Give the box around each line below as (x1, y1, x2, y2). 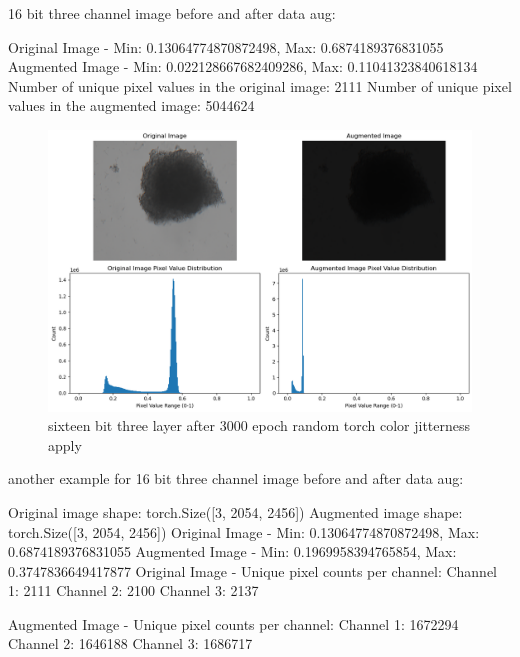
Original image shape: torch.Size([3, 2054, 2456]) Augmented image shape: (8, 501, 463, 522)
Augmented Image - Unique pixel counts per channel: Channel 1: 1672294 (8, 613, 459, 634)
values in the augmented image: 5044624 (8, 95, 255, 116)
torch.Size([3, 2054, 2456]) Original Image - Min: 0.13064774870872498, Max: (8, 521, 480, 542)
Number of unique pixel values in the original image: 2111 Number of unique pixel (8, 75, 512, 96)
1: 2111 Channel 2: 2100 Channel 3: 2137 (8, 580, 259, 601)
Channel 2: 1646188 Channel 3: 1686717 (8, 633, 253, 654)
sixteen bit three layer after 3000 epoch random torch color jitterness (48, 415, 471, 436)
